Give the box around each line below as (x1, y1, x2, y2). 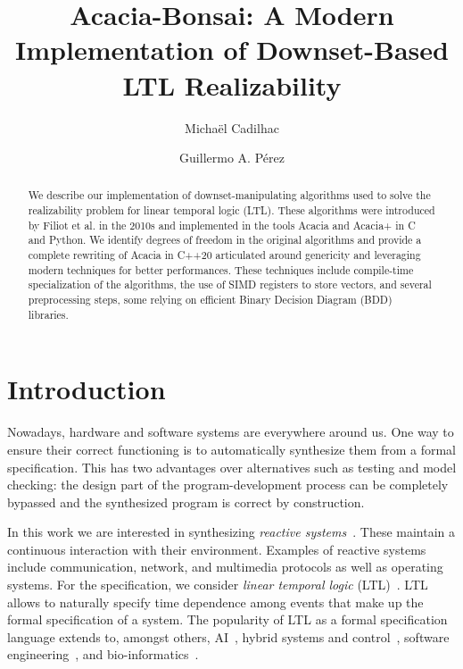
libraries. (28, 306, 69, 322)
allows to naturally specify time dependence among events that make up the (7, 592, 424, 611)
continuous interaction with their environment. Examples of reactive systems (7, 539, 426, 558)
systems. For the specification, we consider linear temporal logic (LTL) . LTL (7, 575, 428, 594)
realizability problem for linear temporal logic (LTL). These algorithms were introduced (28, 203, 435, 218)
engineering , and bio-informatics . (7, 645, 199, 664)
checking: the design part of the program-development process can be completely (7, 475, 449, 494)
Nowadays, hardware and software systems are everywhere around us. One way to (7, 422, 454, 441)
